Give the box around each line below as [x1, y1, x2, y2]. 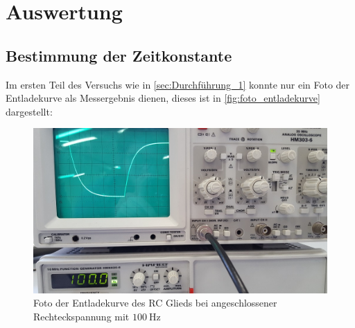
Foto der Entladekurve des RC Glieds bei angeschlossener [33, 295, 277, 310]
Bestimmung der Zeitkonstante [6, 44, 232, 66]
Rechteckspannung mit [33, 309, 130, 323]
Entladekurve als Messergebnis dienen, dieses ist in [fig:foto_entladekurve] [6, 91, 320, 105]
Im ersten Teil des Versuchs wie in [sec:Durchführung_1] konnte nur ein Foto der [6, 77, 350, 91]
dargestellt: [6, 104, 53, 118]
